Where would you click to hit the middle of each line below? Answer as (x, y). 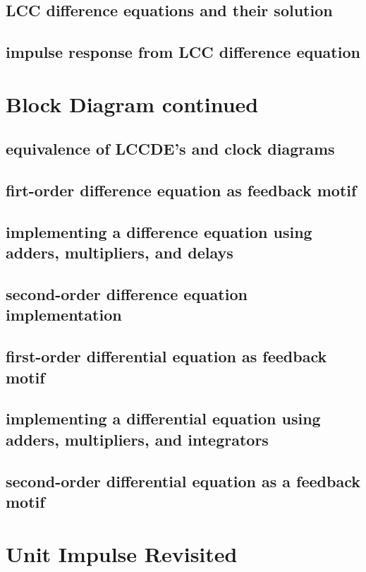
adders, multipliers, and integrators (137, 439)
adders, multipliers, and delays (120, 252)
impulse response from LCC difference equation (183, 52)
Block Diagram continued (132, 103)
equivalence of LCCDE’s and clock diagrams (170, 149)
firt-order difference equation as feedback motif (181, 190)
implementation (64, 315)
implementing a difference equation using (159, 231)
